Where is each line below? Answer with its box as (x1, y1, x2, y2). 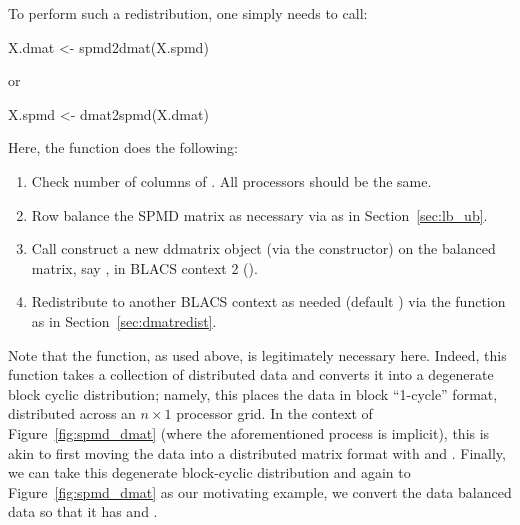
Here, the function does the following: (8, 137, 238, 158)
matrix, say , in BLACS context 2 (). (31, 257, 258, 278)
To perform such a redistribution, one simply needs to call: (8, 3, 368, 23)
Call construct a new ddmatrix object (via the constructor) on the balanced (31, 238, 496, 259)
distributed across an (8, 403, 136, 424)
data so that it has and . (8, 501, 158, 522)
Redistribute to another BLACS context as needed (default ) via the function (31, 291, 506, 312)
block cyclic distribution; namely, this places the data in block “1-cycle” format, (8, 383, 498, 404)
